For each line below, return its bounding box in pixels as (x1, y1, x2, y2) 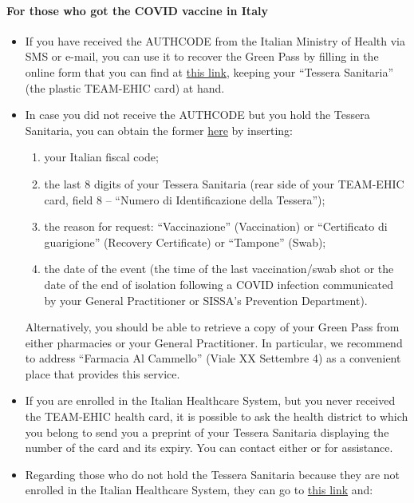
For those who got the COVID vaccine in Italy (6, 2, 268, 18)
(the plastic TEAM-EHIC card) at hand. (25, 79, 225, 96)
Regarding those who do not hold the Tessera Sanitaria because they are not (25, 465, 400, 482)
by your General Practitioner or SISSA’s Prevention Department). (44, 291, 368, 308)
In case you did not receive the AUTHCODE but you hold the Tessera (25, 106, 370, 123)
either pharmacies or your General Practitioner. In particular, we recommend (25, 334, 403, 351)
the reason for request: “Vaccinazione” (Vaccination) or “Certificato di (44, 218, 388, 235)
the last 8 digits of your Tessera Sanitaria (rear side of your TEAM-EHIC (44, 175, 404, 192)
